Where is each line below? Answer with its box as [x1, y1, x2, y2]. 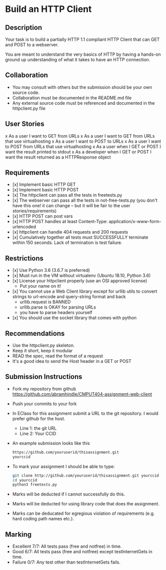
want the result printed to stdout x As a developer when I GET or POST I [5, 149, 152, 155]
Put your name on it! [19, 283, 61, 289]
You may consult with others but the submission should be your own [12, 84, 152, 90]
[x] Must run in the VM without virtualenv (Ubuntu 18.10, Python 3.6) [12, 272, 151, 279]
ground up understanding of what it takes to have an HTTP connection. [5, 57, 150, 63]
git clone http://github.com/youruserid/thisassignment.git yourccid [12, 473, 160, 478]
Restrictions [5, 254, 44, 262]
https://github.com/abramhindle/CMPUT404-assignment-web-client [12, 391, 152, 397]
